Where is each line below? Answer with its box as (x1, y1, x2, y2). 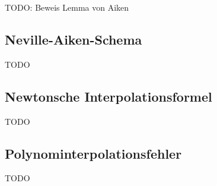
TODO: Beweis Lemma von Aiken (5, 1, 129, 13)
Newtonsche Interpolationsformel (5, 87, 212, 105)
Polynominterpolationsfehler (5, 144, 182, 162)
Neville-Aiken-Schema (5, 30, 142, 48)
